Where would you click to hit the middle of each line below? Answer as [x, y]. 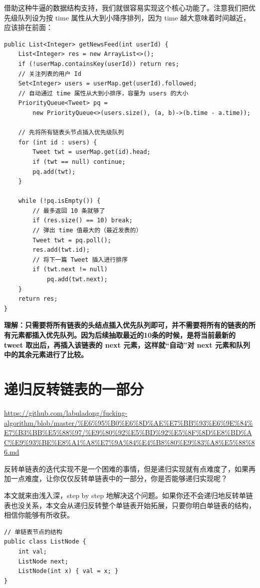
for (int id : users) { [58, 142]
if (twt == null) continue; [79, 162]
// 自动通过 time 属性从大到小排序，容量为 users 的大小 [103, 93]
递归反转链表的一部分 [74, 388]
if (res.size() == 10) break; [83, 221]
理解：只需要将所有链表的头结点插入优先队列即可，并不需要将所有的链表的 [126, 325]
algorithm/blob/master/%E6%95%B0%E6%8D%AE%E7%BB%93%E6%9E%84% [129, 422]
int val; [32, 552]
